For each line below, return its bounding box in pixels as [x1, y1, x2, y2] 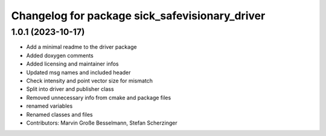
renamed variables [26, 102, 73, 110]
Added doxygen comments [26, 52, 94, 59]
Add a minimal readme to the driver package [26, 43, 137, 51]
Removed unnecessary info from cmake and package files [26, 94, 171, 101]
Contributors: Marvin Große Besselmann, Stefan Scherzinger [26, 119, 177, 126]
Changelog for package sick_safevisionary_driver [11, 9, 266, 22]
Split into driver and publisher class [26, 85, 114, 93]
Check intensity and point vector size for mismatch [26, 77, 153, 84]
